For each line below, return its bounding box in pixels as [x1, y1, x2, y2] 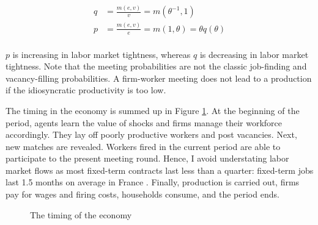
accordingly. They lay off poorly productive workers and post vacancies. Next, [6, 128, 297, 141]
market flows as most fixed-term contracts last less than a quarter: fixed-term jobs [6, 163, 314, 176]
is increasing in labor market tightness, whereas [12, 48, 191, 60]
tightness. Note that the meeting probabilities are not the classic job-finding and [6, 60, 307, 73]
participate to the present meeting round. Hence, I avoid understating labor [6, 152, 289, 165]
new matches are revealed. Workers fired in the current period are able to [6, 140, 281, 152]
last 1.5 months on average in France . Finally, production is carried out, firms [6, 176, 300, 188]
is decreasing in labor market [199, 48, 309, 60]
